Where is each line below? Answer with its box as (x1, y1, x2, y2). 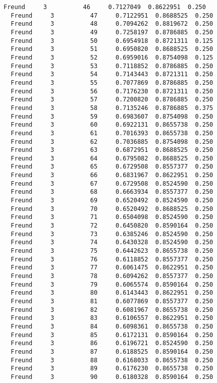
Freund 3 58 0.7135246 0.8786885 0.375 (11, 104, 213, 112)
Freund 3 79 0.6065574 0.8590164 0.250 (11, 281, 213, 288)
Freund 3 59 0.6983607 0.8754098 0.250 (11, 113, 213, 120)
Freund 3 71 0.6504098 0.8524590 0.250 (11, 213, 213, 221)
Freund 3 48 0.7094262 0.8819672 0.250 (11, 20, 213, 28)
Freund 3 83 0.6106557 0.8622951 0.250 (11, 314, 213, 322)
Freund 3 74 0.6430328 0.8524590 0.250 (11, 239, 213, 246)
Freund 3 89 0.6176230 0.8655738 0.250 (11, 365, 213, 372)
